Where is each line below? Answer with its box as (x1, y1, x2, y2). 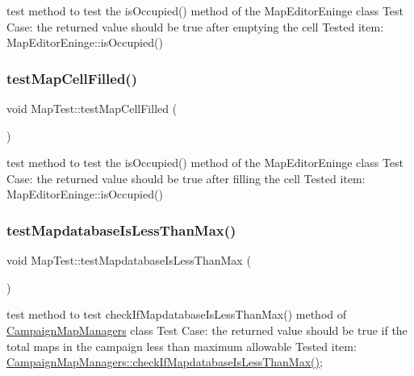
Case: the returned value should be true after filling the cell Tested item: (6, 169, 366, 186)
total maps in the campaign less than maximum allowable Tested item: (6, 337, 357, 354)
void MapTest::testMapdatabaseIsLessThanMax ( (6, 252, 251, 269)
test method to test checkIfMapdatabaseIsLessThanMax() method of (6, 306, 347, 323)
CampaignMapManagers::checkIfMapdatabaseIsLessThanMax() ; (6, 353, 323, 370)
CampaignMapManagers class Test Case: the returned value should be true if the (6, 321, 408, 338)
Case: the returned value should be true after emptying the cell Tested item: (6, 18, 384, 35)
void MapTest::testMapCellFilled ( (6, 100, 178, 116)
